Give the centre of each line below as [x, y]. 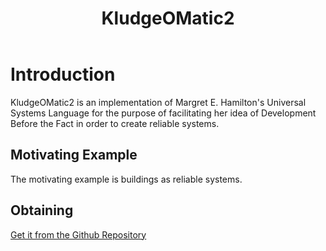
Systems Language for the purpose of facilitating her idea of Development [163, 113]
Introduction [63, 74]
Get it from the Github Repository [78, 234]
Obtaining [42, 210]
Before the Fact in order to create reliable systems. [115, 123]
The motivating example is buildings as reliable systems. [126, 179]
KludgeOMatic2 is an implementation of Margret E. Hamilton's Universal [158, 102]
